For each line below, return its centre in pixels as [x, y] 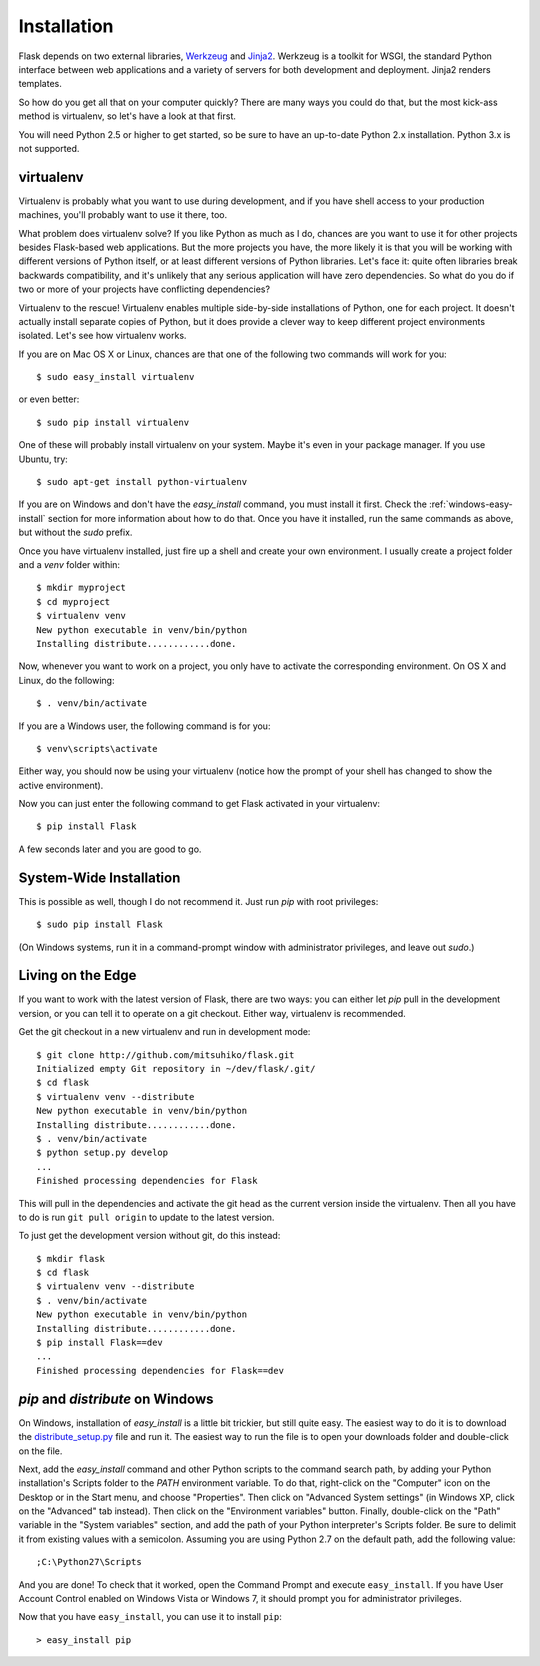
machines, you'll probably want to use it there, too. [123, 215]
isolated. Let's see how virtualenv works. [102, 336]
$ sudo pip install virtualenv [113, 422]
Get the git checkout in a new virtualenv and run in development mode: [164, 1032]
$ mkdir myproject [81, 588]
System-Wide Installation [99, 877]
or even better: [49, 399]
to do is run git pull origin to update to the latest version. [146, 1217]
